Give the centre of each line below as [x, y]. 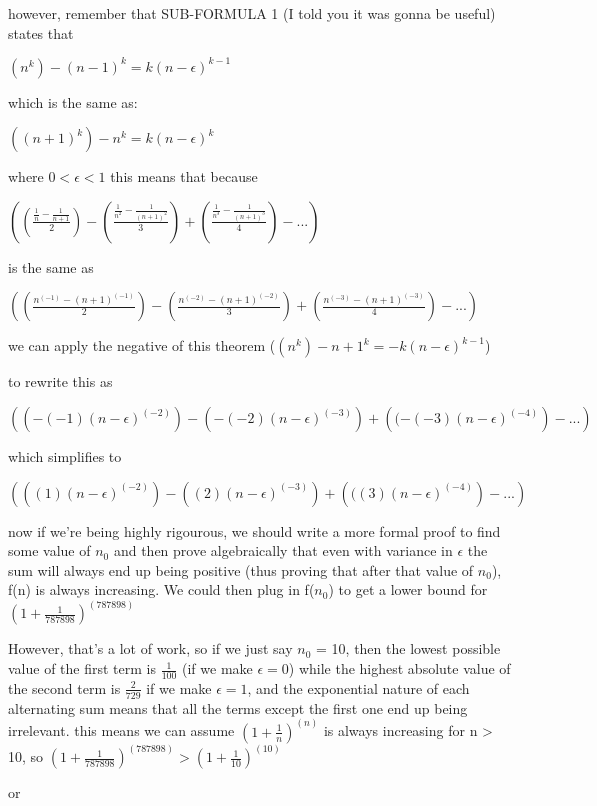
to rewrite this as [60, 381]
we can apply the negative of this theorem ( [142, 345]
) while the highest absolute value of [399, 668]
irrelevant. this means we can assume [121, 730]
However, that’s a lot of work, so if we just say [150, 648]
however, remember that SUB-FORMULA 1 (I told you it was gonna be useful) [252, 13]
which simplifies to [65, 456]
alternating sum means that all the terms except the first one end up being [238, 707]
